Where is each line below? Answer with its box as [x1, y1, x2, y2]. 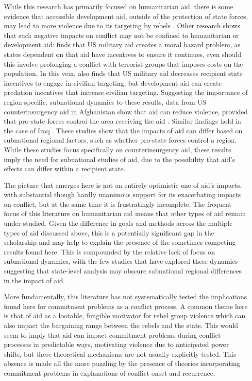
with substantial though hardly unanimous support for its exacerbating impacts [4, 189, 241, 200]
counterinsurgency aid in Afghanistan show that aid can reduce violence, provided [4, 106, 248, 116]
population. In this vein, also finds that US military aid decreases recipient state [4, 68, 243, 78]
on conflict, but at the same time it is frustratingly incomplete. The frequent [4, 199, 232, 209]
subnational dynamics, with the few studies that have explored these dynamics [4, 256, 238, 266]
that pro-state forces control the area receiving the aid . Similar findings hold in [4, 116, 241, 126]
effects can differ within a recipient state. [4, 163, 126, 174]
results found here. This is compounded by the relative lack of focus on [4, 246, 215, 256]
